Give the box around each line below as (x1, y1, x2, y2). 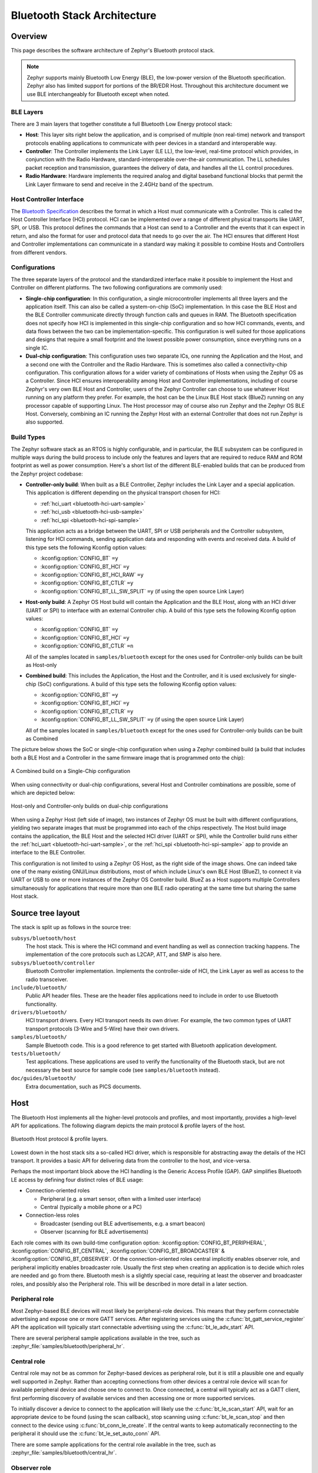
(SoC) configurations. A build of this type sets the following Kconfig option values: (37, 681, 237, 688)
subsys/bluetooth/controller (11, 959, 95, 966)
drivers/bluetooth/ (11, 1009, 67, 1016)
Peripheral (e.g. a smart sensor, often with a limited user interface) (40, 1195, 201, 1202)
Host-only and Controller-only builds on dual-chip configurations (11, 802, 168, 810)
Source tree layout (11, 908, 80, 919)
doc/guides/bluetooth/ (11, 1075, 77, 1082)
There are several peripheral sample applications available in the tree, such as (11, 1335, 200, 1342)
